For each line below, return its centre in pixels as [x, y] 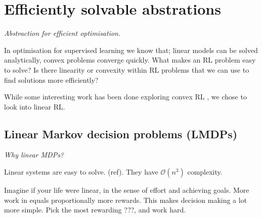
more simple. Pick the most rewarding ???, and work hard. [95, 210]
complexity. [205, 172]
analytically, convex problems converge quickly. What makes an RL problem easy [130, 60]
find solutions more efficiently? [51, 79]
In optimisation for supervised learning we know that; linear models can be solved [131, 50]
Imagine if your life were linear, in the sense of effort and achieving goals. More [127, 190]
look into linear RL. [35, 106]
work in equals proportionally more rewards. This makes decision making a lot [126, 200]
